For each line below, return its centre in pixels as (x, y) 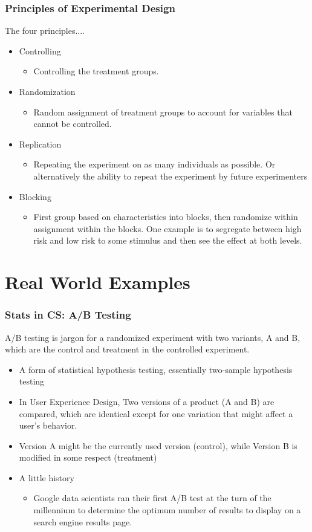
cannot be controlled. (73, 124)
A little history (47, 477)
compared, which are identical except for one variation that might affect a (156, 413)
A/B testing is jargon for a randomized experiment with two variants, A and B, (153, 337)
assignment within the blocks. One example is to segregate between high (167, 228)
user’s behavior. (48, 425)
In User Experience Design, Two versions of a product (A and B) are (147, 401)
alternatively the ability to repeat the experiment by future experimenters (171, 176)
